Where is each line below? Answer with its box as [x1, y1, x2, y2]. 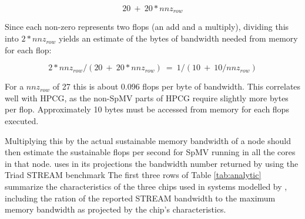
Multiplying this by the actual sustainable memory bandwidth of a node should [5, 134, 291, 146]
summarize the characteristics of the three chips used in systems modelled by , [5, 180, 287, 192]
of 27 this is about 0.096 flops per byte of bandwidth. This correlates [52, 80, 301, 93]
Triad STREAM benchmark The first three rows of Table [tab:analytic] [5, 169, 262, 181]
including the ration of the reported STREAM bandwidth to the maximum [5, 191, 276, 204]
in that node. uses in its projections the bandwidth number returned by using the [5, 157, 299, 169]
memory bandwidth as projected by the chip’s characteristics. [5, 203, 226, 215]
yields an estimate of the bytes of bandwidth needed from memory [59, 32, 298, 45]
